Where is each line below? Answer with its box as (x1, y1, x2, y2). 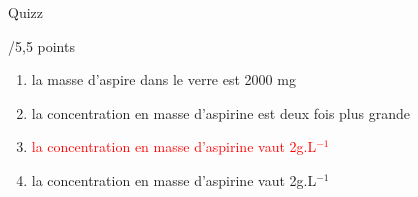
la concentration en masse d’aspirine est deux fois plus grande (31, 102, 410, 123)
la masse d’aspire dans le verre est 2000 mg (31, 69, 296, 90)
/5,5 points (8, 35, 75, 56)
